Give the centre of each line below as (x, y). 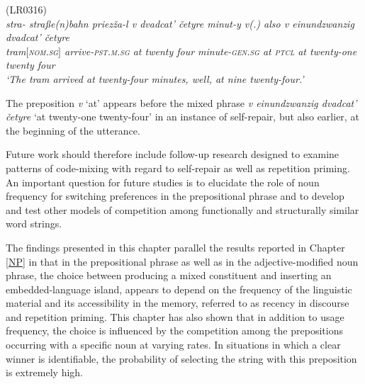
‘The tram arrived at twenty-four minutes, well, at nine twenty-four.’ (155, 78)
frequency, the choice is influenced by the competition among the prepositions (174, 331)
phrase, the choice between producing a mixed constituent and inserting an (169, 275)
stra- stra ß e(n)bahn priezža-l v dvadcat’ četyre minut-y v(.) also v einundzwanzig (180, 23)
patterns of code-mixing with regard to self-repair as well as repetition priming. (178, 168)
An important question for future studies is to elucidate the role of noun (163, 182)
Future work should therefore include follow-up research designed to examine (173, 154)
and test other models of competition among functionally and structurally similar (182, 209)
